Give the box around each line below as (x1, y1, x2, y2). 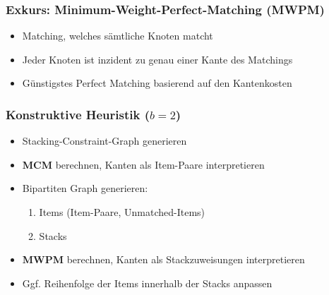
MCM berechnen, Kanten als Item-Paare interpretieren (22, 157, 265, 171)
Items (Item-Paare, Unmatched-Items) (39, 205, 205, 219)
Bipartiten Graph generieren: (22, 181, 148, 195)
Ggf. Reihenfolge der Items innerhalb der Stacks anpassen (22, 275, 273, 290)
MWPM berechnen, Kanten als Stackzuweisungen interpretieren (22, 252, 305, 267)
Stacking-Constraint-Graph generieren (22, 133, 187, 148)
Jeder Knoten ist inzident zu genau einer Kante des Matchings (22, 52, 293, 66)
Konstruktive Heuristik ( (6, 105, 150, 123)
